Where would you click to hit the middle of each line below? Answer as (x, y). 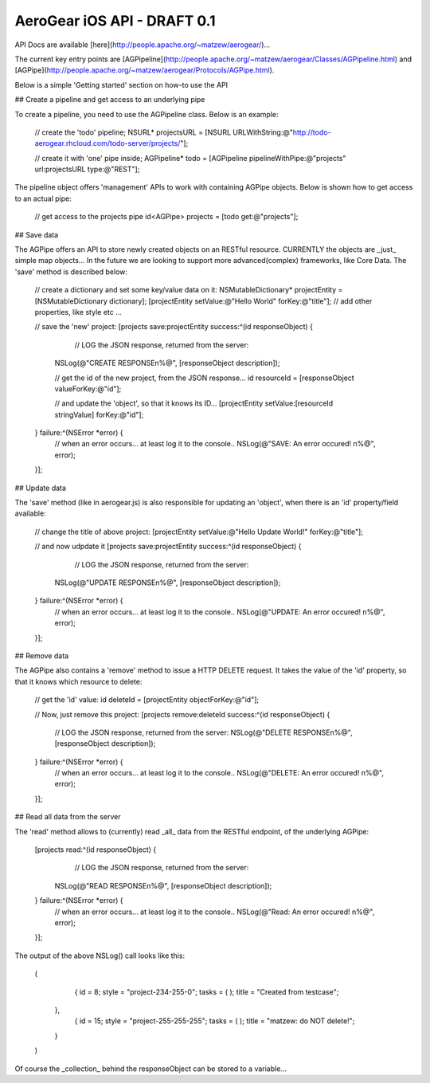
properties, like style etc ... (78, 312)
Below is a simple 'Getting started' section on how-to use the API (121, 84)
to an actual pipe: (43, 198)
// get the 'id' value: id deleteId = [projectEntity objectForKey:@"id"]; (147, 700)
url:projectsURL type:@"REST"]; (87, 169)
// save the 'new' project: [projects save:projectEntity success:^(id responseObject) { (174, 327)
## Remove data (42, 655)
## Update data (41, 488)
